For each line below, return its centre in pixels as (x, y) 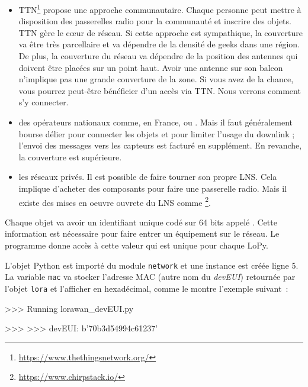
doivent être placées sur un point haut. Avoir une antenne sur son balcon (151, 67)
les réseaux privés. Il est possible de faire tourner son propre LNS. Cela (148, 177)
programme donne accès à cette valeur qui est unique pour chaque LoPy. (137, 245)
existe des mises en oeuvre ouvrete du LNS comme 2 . (115, 201)
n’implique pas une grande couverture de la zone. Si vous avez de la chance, (156, 79)
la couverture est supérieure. (70, 157)
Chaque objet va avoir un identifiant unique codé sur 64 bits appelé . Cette (141, 222)
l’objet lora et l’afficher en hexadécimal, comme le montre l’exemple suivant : (147, 288)
